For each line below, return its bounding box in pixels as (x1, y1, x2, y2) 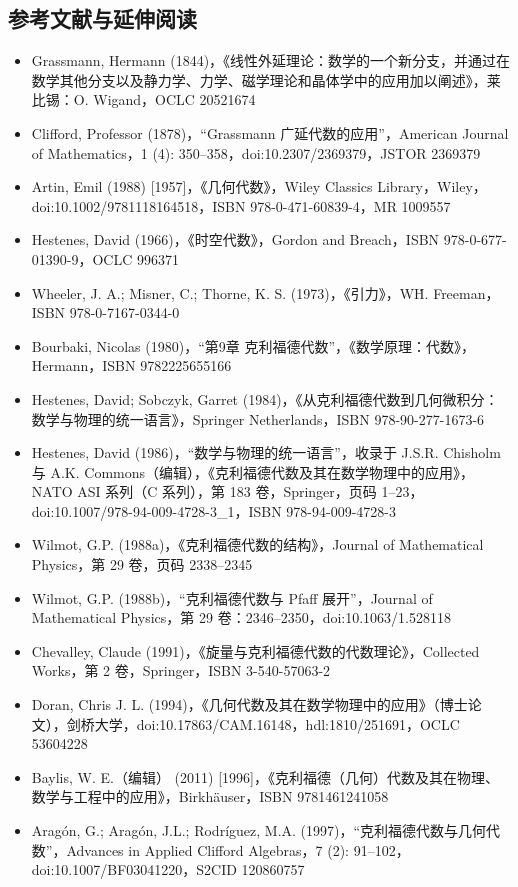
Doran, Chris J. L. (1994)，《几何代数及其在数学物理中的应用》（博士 (31, 694, 468, 715)
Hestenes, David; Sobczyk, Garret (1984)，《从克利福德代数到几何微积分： (31, 388, 499, 409)
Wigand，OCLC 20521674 (93, 89, 256, 110)
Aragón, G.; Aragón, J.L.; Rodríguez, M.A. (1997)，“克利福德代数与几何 (31, 820, 487, 841)
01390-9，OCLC (31, 248, 133, 269)
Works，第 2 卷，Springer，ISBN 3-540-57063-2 (31, 660, 331, 681)
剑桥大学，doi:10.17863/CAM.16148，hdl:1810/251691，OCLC (66, 713, 460, 734)
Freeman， (433, 282, 500, 303)
